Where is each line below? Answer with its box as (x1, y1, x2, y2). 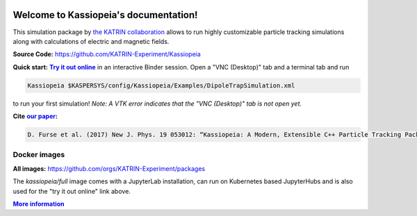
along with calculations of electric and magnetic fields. (13, 37, 170, 45)
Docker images (13, 150, 65, 160)
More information (13, 199, 65, 208)
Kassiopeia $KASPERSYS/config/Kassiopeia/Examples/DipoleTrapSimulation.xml (27, 81, 295, 90)
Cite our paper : (13, 112, 58, 121)
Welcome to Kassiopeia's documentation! (13, 9, 198, 21)
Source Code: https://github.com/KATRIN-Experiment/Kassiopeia (13, 50, 201, 58)
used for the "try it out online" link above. (13, 187, 131, 195)
